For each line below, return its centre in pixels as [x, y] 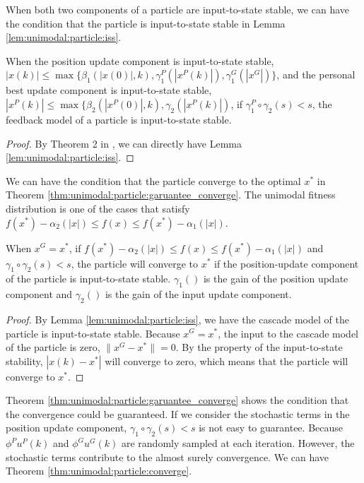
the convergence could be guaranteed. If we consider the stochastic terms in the [178, 413]
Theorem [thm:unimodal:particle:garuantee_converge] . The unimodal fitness [171, 195]
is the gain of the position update [276, 279]
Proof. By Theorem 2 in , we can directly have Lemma [124, 143]
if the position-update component [287, 263]
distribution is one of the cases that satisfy [98, 208]
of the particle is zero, [53, 347]
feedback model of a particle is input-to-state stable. [119, 119]
